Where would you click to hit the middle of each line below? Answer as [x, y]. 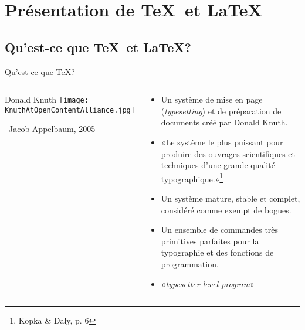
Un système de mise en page [212, 99]
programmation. [190, 263]
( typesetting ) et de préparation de [221, 110]
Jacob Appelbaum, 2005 [52, 129]
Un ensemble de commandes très [220, 229]
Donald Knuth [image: [47, 99]
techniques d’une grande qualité [218, 165]
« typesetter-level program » [208, 283]
